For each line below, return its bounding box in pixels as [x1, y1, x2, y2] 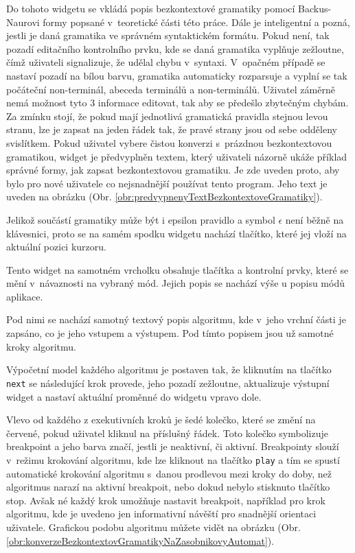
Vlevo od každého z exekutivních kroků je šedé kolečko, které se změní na [6, 412, 316, 427]
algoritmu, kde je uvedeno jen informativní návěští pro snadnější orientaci [6, 506, 317, 521]
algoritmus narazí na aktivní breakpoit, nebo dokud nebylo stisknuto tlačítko [6, 480, 330, 494]
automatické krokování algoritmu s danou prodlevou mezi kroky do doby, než [6, 466, 332, 480]
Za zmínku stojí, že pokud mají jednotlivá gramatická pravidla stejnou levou [6, 108, 328, 123]
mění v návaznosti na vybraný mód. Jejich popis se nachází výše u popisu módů [6, 276, 345, 290]
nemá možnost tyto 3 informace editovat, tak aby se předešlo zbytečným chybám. [6, 95, 349, 110]
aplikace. [6, 289, 43, 303]
